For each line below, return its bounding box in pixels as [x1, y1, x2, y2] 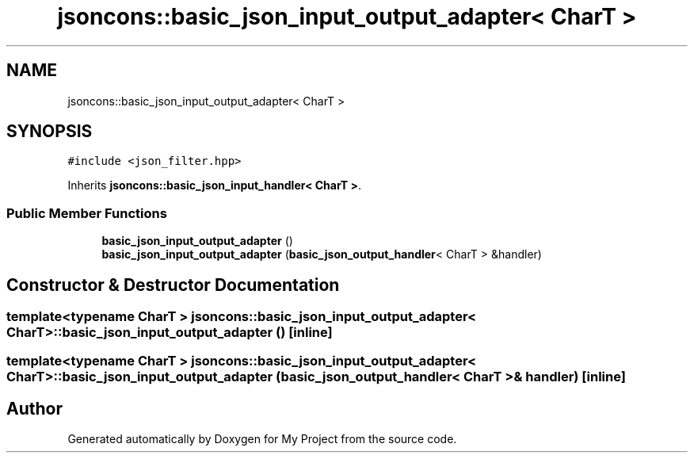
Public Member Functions [6, 205, 167, 221]
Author [6, 398, 63, 419]
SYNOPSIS [6, 121, 93, 142]
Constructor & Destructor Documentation [6, 274, 340, 295]
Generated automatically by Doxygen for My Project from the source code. [67, 432, 457, 446]
